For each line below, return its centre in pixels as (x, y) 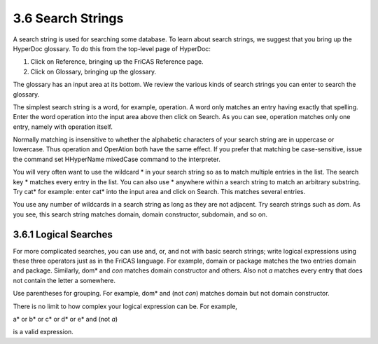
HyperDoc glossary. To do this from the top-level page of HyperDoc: (112, 48)
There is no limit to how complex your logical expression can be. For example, (125, 306)
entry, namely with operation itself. (63, 127)
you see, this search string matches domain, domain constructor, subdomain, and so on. (140, 214)
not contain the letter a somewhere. (64, 280)
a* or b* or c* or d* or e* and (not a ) (65, 319)
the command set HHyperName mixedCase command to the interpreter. (117, 159)
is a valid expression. (43, 332)
